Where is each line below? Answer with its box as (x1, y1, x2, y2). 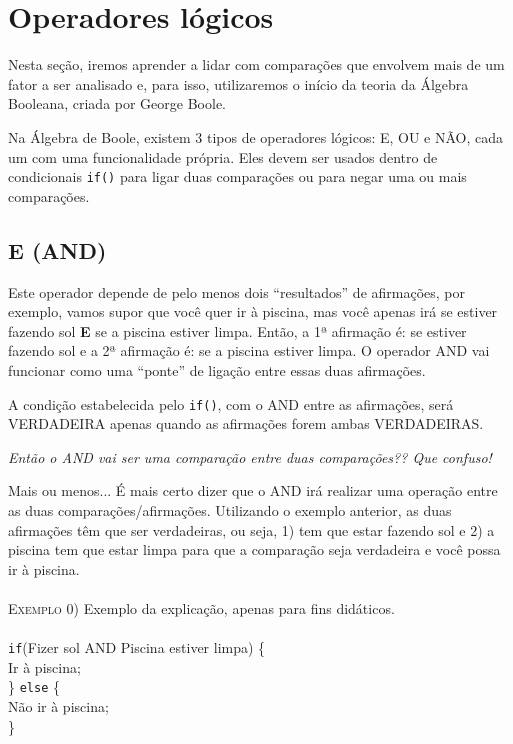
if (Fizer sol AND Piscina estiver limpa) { (8, 637, 266, 658)
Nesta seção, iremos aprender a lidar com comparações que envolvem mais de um (8, 54, 505, 75)
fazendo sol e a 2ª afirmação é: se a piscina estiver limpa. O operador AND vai (8, 340, 490, 361)
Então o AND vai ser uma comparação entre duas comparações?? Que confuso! (8, 446, 492, 467)
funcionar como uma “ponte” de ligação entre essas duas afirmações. (8, 359, 426, 380)
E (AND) (8, 234, 107, 265)
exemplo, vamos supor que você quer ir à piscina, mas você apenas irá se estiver (8, 301, 498, 322)
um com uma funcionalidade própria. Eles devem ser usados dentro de (8, 146, 438, 167)
